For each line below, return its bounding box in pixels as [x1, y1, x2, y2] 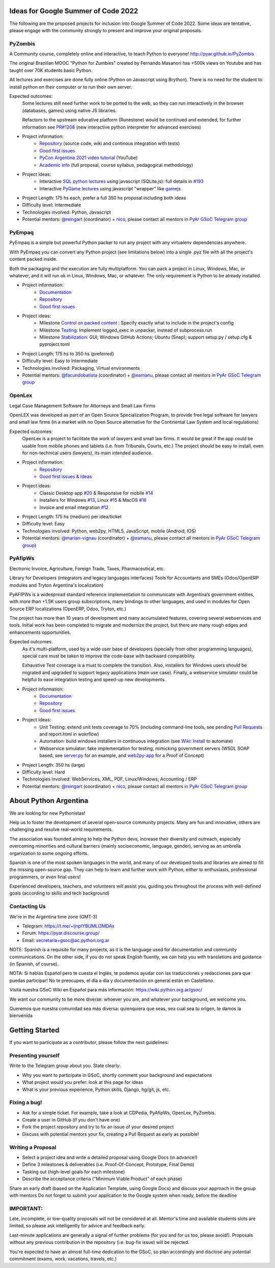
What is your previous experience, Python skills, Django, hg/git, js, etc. [22, 1086, 171, 1093]
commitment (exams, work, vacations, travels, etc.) [9, 1256, 117, 1262]
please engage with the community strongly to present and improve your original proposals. [9, 27, 202, 33]
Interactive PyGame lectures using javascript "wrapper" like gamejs [39, 185, 181, 191]
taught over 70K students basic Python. [9, 67, 93, 73]
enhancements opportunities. [9, 629, 71, 635]
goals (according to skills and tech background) [9, 890, 109, 896]
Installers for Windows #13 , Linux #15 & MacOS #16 [39, 497, 147, 503]
